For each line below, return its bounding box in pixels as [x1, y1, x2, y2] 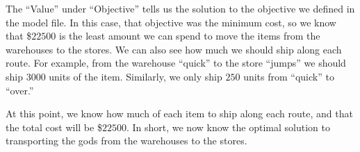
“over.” [6, 83, 34, 97]
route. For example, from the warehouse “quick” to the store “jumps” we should [6, 56, 346, 70]
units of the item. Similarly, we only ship [49, 69, 222, 83]
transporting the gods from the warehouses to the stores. [6, 133, 247, 148]
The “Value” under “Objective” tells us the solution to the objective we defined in [6, 1, 355, 15]
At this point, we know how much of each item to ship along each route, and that [6, 106, 353, 121]
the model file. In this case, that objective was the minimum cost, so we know [6, 15, 336, 29]
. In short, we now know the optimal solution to [126, 119, 330, 134]
